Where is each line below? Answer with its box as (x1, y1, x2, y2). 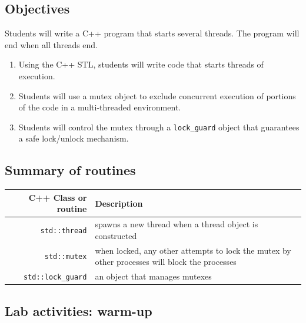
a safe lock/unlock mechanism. (18, 132, 129, 144)
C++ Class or (28, 191, 87, 203)
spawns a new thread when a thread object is (95, 218, 258, 230)
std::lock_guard (24, 273, 87, 282)
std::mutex (44, 253, 87, 261)
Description (95, 197, 143, 209)
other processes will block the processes (95, 255, 237, 268)
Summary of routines (5, 161, 136, 179)
